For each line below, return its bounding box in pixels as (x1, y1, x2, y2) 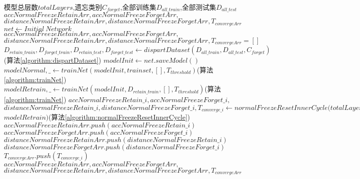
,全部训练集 (120, 2, 157, 12)
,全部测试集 (180, 2, 216, 12)
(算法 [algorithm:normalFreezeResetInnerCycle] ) (48, 112, 190, 122)
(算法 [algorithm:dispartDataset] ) (4, 55, 101, 65)
